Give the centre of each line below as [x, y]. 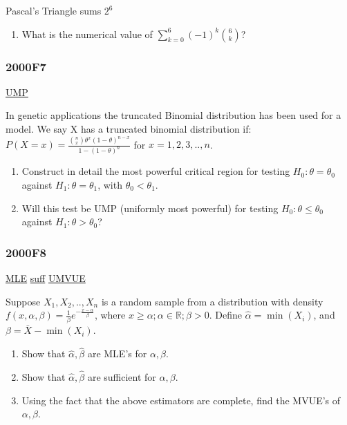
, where [110, 315]
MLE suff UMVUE [46, 277]
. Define [225, 315]
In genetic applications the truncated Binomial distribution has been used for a [173, 115]
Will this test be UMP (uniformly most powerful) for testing [150, 208]
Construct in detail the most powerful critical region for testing [156, 171]
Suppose [23, 301]
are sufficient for [122, 377]
